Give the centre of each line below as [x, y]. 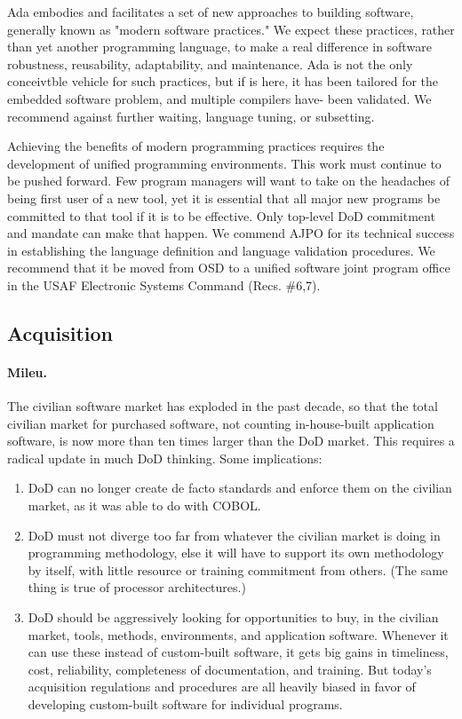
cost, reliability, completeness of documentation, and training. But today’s [230, 669]
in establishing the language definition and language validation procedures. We [221, 250]
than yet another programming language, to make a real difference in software [219, 47]
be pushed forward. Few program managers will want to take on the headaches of [228, 181]
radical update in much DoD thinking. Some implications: [165, 458]
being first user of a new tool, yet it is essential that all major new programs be [224, 198]
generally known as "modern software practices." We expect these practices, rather [231, 29]
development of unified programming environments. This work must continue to [224, 163]
